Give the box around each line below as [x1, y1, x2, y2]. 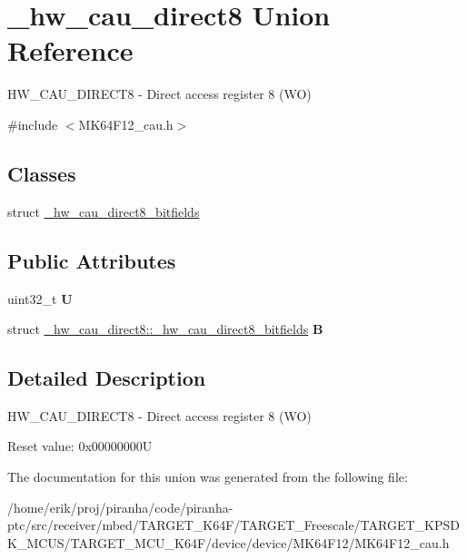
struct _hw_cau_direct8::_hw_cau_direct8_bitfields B [7, 319, 323, 338]
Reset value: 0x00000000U [7, 436, 153, 456]
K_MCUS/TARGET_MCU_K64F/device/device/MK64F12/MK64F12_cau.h [7, 533, 450, 552]
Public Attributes [7, 246, 176, 274]
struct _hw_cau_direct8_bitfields [7, 201, 200, 221]
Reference [7, 32, 134, 69]
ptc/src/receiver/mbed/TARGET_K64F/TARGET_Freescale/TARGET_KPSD [7, 515, 460, 534]
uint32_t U [7, 289, 73, 308]
